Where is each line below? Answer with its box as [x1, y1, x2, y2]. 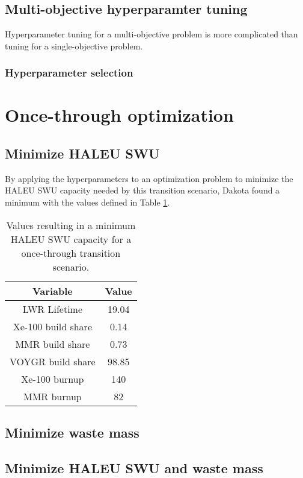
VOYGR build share [10, 354, 96, 368]
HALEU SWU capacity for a [10, 231, 132, 246]
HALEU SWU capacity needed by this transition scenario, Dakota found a [5, 184, 280, 197]
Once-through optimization [5, 102, 234, 127]
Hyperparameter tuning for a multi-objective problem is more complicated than [5, 28, 298, 40]
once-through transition [21, 245, 121, 260]
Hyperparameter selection [5, 65, 133, 80]
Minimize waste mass [5, 423, 139, 441]
